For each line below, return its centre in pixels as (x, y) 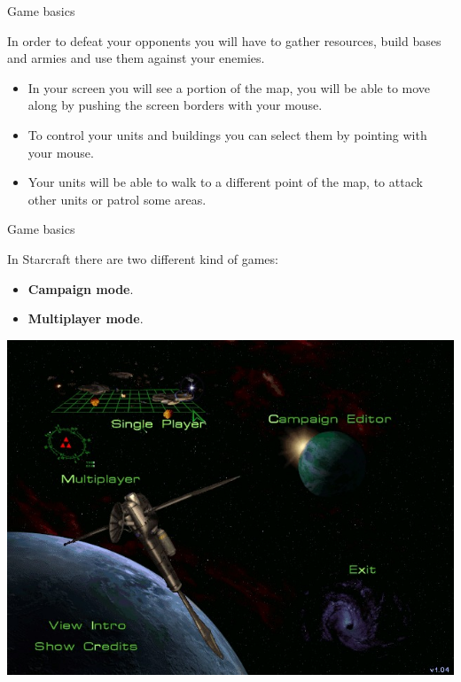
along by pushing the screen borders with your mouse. (175, 105)
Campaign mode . (81, 288)
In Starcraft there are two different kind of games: (143, 258)
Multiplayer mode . (86, 318)
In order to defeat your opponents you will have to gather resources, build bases (224, 40)
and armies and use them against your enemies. (136, 58)
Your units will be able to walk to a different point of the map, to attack (225, 182)
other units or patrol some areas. (117, 199)
